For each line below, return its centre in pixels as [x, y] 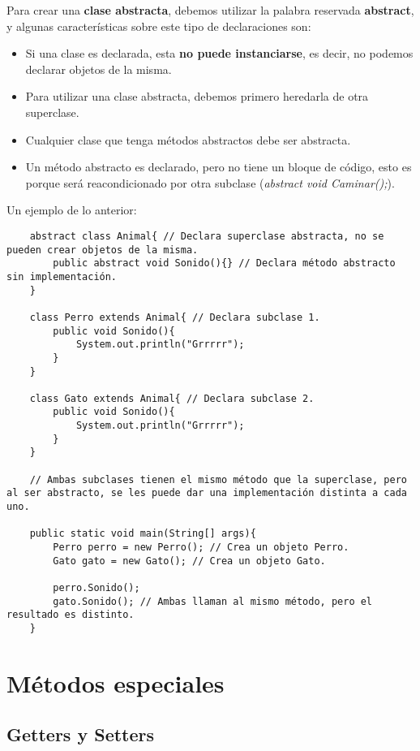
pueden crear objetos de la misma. [103, 250]
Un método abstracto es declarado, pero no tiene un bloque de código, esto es [219, 167]
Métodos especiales [116, 682]
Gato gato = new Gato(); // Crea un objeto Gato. [189, 561]
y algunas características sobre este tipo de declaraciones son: [159, 26]
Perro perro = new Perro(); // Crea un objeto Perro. [201, 548]
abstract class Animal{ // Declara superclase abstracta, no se [207, 236]
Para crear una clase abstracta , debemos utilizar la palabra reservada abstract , [210, 10]
